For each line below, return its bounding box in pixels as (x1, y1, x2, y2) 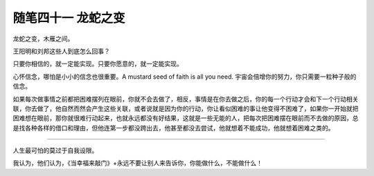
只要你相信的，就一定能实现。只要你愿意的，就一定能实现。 (12, 59, 183, 68)
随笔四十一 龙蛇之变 (12, 10, 125, 26)
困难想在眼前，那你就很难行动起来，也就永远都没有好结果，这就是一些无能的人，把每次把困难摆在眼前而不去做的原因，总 (12, 114, 359, 122)
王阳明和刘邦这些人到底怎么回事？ (12, 47, 110, 55)
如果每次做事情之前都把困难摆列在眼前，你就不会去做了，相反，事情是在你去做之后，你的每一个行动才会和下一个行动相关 (12, 95, 359, 103)
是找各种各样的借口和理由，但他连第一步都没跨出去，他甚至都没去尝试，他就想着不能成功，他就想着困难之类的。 (12, 124, 335, 132)
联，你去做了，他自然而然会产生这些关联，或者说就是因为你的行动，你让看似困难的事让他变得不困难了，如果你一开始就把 (12, 104, 359, 113)
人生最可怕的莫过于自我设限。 (12, 146, 98, 155)
